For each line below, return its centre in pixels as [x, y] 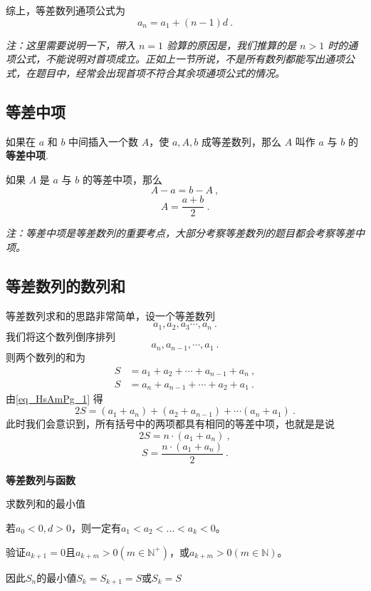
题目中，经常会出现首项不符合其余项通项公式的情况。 [160, 72]
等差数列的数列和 [66, 286]
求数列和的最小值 [46, 504]
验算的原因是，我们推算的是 [232, 45]
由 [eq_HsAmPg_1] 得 [54, 399]
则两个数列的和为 [46, 357]
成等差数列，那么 [241, 141]
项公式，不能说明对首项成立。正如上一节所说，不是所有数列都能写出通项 [175, 59]
